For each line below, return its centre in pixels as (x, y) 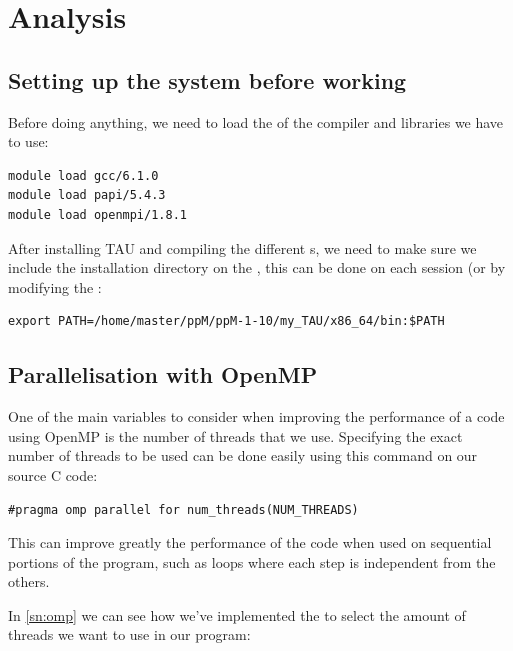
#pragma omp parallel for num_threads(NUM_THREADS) (183, 509)
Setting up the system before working (207, 79)
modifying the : (55, 286)
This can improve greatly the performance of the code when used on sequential (250, 542)
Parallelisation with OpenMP (163, 374)
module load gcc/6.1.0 (83, 175)
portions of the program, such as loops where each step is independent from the (252, 561)
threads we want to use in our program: (129, 634)
